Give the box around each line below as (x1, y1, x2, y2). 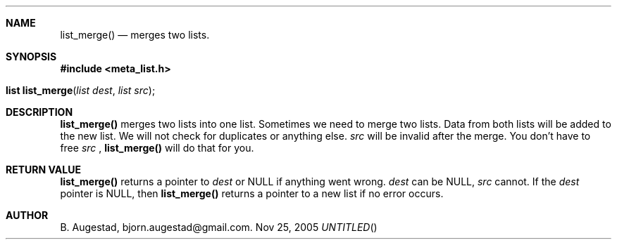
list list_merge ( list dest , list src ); (6, 84, 156, 96)
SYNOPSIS (6, 51, 57, 62)
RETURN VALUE (6, 164, 81, 176)
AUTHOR (6, 209, 49, 221)
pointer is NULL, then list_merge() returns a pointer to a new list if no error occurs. (60, 187, 444, 199)
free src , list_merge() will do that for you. (60, 142, 254, 154)
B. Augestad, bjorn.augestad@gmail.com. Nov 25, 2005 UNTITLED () (60, 221, 378, 233)
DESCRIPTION (6, 106, 73, 118)
